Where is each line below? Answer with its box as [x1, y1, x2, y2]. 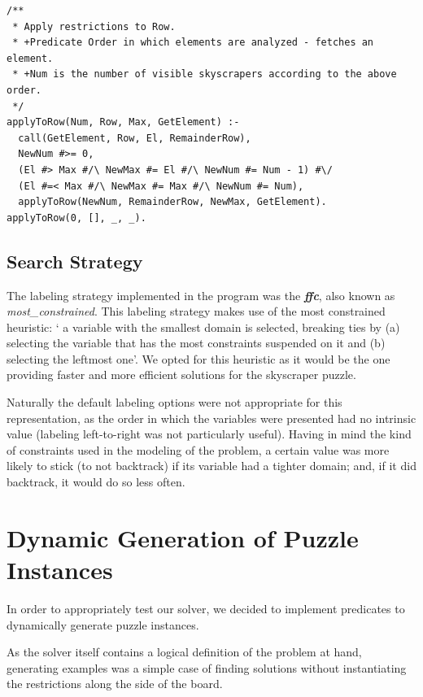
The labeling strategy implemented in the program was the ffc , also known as [7, 286, 395, 303]
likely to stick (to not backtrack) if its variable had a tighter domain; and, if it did [7, 457, 416, 474]
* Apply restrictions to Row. [12, 20, 176, 33]
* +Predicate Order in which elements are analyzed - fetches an [12, 37, 374, 49]
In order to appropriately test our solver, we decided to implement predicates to [7, 599, 405, 616]
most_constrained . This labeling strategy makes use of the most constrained [7, 303, 386, 320]
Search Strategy [7, 248, 143, 273]
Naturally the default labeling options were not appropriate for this [7, 394, 342, 411]
